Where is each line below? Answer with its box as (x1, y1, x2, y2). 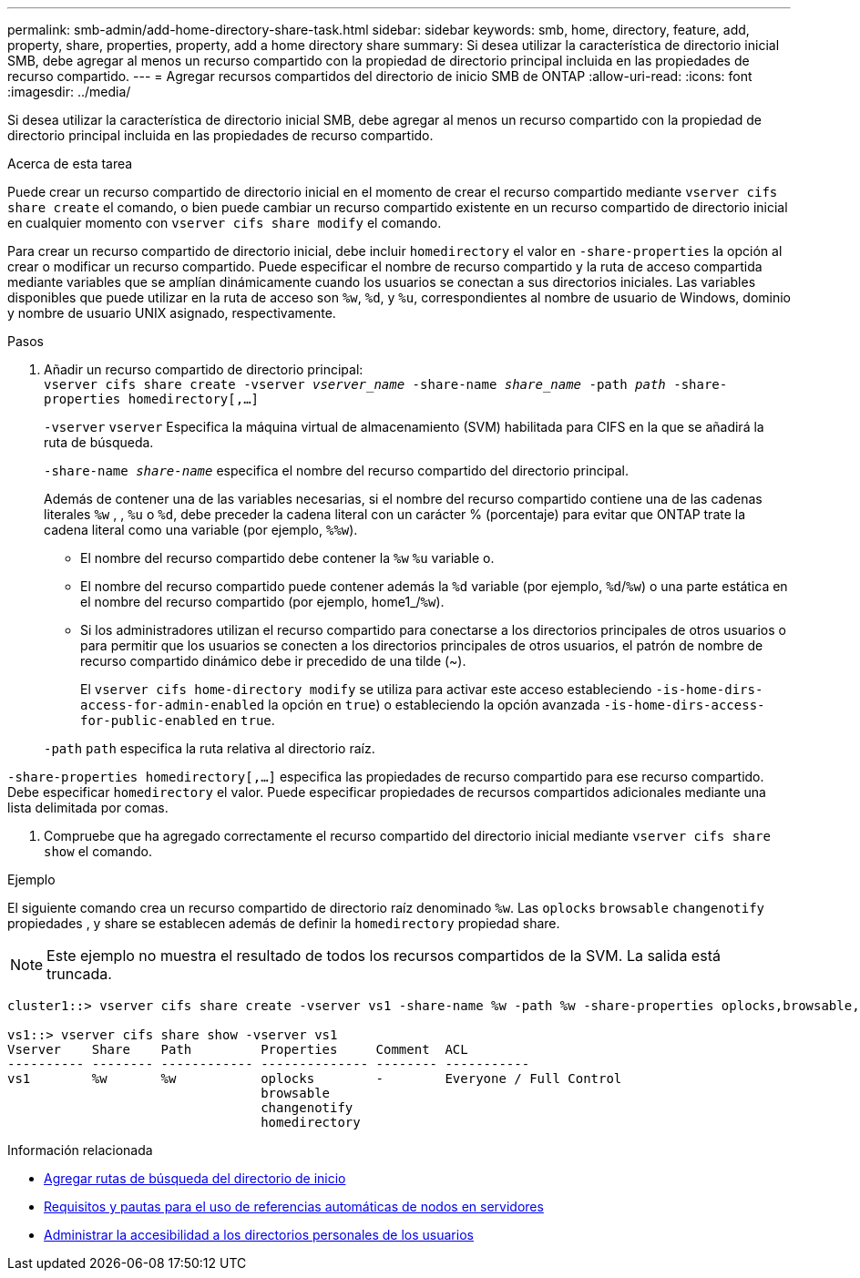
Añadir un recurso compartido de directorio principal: (44, 362, 363, 377)
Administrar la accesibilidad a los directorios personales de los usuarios (44, 1227, 474, 1242)
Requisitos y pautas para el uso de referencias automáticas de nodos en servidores (44, 1199, 544, 1214)
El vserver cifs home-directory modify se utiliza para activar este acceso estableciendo (80, 681, 652, 697)
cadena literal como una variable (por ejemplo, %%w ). (44, 522, 358, 537)
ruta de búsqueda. (44, 435, 154, 450)
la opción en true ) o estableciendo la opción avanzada (268, 697, 600, 712)
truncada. (46, 965, 112, 983)
